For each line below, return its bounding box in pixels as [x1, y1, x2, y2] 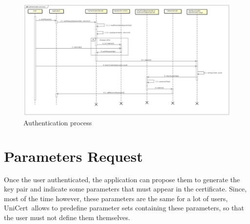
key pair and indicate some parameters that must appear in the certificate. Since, [4, 184, 247, 194]
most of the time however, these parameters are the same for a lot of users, [4, 193, 228, 203]
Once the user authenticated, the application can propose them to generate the [4, 174, 240, 184]
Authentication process [23, 117, 92, 127]
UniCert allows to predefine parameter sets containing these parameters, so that [4, 203, 244, 213]
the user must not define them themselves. [4, 212, 130, 222]
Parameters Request [4, 146, 143, 166]
